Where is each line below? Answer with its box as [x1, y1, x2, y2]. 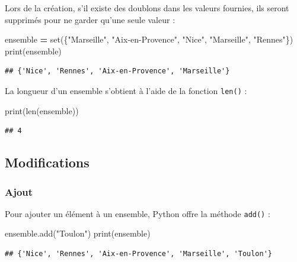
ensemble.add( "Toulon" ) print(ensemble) [5, 227, 151, 240]
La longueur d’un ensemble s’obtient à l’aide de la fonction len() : [5, 84, 247, 96]
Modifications [5, 153, 90, 172]
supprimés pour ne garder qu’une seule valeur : [5, 13, 175, 25]
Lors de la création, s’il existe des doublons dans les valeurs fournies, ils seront [5, 2, 289, 14]
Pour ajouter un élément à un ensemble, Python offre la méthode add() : [5, 207, 270, 219]
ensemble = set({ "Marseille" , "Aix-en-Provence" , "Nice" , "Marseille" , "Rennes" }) [5, 33, 293, 46]
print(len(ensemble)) [5, 104, 79, 117]
